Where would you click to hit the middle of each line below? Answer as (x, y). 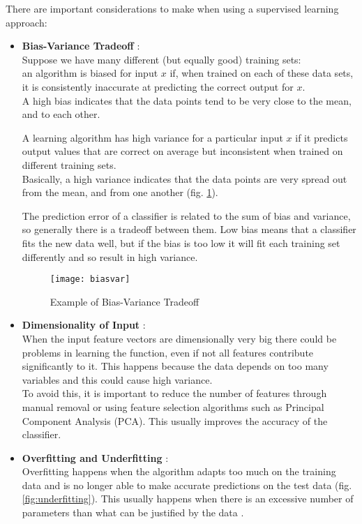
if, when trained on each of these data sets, (262, 73)
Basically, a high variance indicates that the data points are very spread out (184, 178)
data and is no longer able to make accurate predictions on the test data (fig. (187, 485)
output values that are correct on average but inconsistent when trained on (182, 151)
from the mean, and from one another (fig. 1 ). (120, 192)
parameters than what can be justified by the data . (133, 512)
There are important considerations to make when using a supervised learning (172, 8)
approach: (27, 22)
